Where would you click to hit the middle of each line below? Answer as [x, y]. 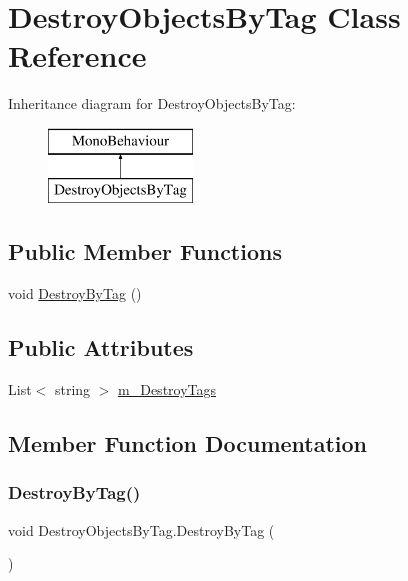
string [72, 389]
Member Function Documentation [188, 443]
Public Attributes [101, 347]
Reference [77, 55]
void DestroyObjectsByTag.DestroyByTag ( [141, 529]
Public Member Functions [145, 251]
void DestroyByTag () [75, 293]
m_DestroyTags [167, 389]
